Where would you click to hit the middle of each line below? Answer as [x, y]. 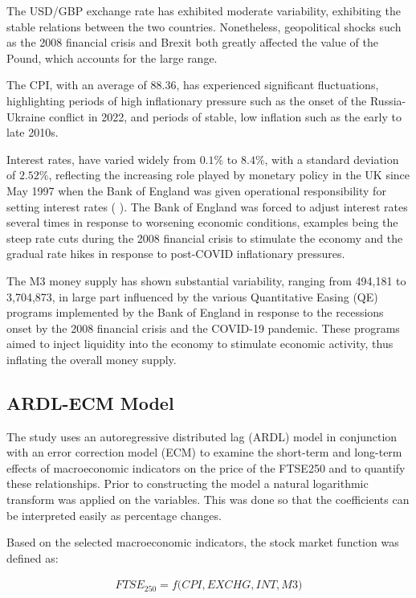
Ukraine [26, 116]
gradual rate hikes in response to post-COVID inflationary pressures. [176, 254]
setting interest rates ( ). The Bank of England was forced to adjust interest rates [207, 206]
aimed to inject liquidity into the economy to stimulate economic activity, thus [200, 344]
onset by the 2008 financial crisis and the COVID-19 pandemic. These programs [203, 328]
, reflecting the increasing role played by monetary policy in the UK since [229, 175]
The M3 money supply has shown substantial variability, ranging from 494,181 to [206, 280]
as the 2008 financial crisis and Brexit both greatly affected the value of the [192, 42]
